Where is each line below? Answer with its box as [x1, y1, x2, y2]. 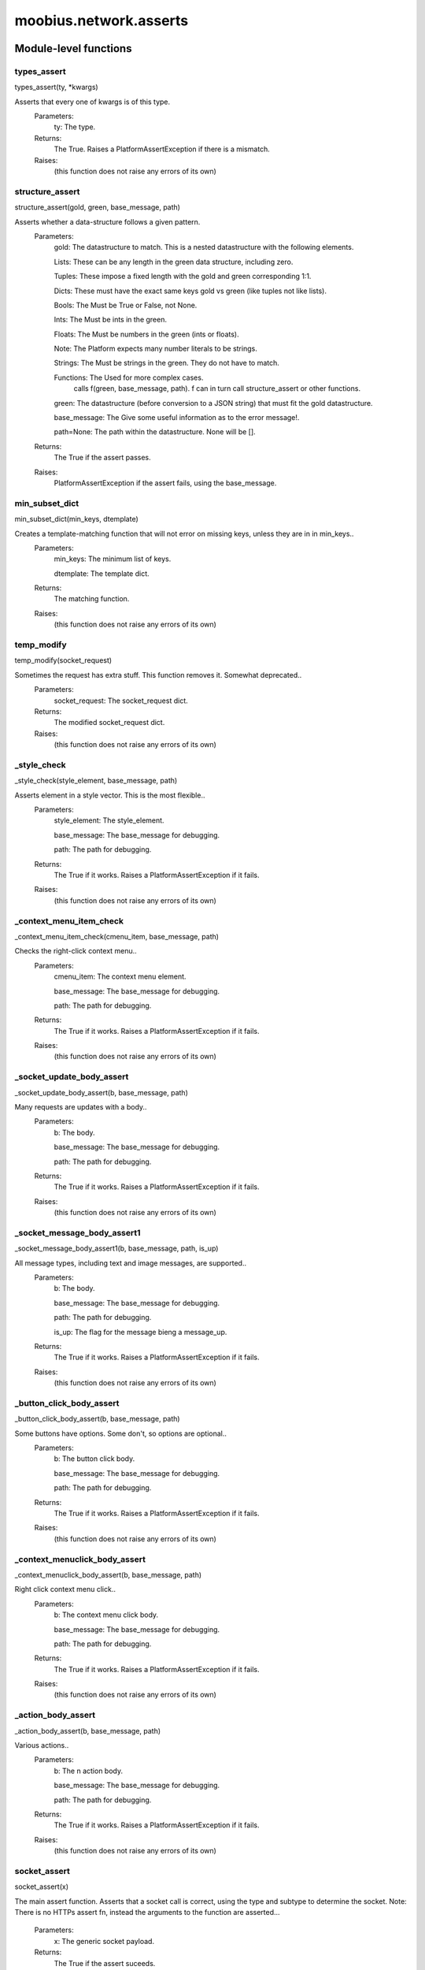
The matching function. [54, 594, 130, 604]
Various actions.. [14, 1741, 69, 1749]
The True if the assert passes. [54, 453, 151, 463]
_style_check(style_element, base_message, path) [14, 776, 178, 786]
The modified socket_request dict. [54, 718, 165, 727]
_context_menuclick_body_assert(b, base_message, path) [14, 1570, 202, 1579]
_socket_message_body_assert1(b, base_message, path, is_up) [14, 1243, 219, 1253]
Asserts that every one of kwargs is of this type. [14, 97, 171, 106]
